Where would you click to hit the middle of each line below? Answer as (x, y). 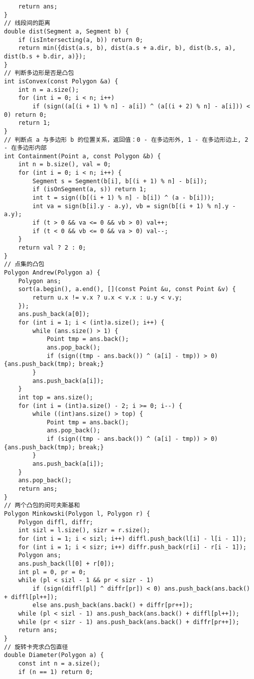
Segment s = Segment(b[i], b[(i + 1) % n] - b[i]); (120, 181)
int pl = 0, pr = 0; (52, 572)
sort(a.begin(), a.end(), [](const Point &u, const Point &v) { (127, 289)
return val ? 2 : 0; (52, 248)
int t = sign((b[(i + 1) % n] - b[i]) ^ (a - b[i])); (124, 198)
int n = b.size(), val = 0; (64, 165)
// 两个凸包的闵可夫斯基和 (42, 506)
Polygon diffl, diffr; (56, 522)
